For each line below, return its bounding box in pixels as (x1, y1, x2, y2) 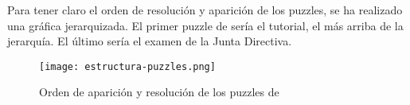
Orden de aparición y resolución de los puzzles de (39, 84, 279, 100)
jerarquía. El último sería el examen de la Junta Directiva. (7, 33, 292, 49)
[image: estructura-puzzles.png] (39, 60, 216, 72)
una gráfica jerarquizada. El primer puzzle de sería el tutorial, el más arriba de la (7, 17, 404, 33)
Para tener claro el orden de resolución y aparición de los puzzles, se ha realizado (7, 2, 403, 17)
